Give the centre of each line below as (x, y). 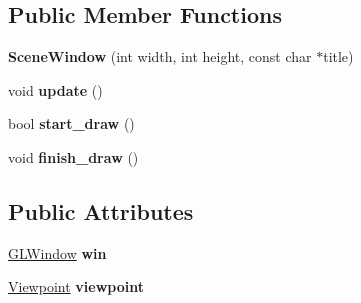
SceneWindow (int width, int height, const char (160, 56)
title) (338, 56)
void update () (55, 89)
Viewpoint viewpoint (76, 286)
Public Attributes (101, 210)
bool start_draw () (71, 123)
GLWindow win (57, 252)
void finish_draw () (73, 156)
